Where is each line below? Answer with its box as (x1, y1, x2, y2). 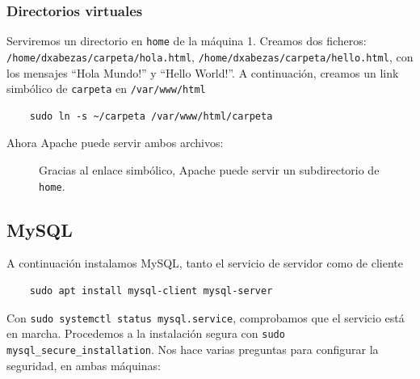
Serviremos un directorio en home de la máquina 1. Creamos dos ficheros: (6, 32, 367, 49)
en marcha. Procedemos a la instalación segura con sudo (6, 325, 285, 342)
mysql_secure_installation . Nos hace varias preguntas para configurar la (6, 340, 379, 357)
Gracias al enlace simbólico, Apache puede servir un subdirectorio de (39, 161, 380, 178)
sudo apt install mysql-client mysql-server (29, 285, 273, 297)
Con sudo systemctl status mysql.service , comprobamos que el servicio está (6, 309, 405, 326)
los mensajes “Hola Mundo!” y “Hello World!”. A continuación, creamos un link (6, 64, 399, 81)
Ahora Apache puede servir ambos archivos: (6, 134, 224, 151)
